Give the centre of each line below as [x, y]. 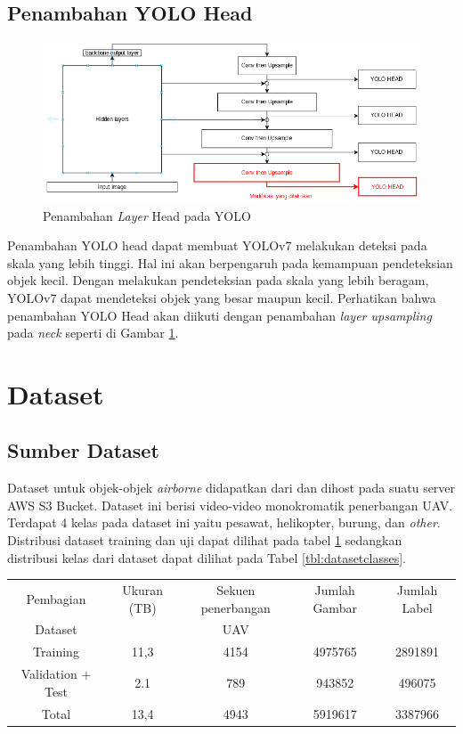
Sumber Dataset [83, 450]
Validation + [56, 674]
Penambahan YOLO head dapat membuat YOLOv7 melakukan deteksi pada [217, 245]
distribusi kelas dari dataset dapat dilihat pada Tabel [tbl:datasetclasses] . [207, 557]
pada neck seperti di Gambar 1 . [93, 333]
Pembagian [56, 598]
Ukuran [143, 590]
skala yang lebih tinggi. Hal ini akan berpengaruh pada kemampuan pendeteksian [230, 262]
